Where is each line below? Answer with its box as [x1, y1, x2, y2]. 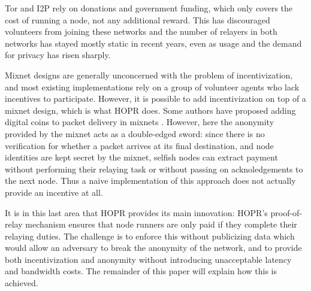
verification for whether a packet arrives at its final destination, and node [5, 139, 274, 151]
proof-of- [270, 206, 303, 219]
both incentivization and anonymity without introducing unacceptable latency [5, 253, 292, 265]
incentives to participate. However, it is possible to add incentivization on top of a [5, 92, 306, 105]
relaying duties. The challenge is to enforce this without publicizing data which [5, 229, 295, 242]
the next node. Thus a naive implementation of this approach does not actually [5, 174, 296, 187]
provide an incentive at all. [5, 186, 103, 198]
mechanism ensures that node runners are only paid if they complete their [25, 218, 297, 231]
